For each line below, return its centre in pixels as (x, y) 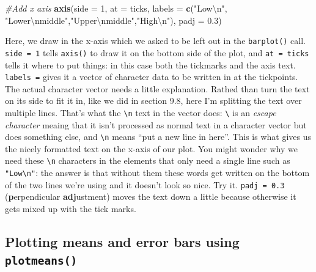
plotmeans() (41, 261)
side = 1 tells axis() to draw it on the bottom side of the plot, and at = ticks (157, 52)
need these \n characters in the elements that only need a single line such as (148, 160)
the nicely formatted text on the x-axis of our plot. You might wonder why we (151, 148)
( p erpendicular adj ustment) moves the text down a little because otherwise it (151, 197)
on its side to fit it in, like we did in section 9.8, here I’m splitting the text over (153, 101)
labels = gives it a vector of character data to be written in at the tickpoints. (152, 77)
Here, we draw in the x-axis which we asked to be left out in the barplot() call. (156, 41)
